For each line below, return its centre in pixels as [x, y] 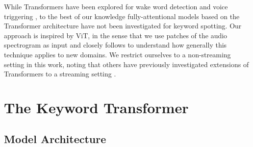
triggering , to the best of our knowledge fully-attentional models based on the [122, 16]
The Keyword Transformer [96, 107]
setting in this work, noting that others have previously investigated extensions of [126, 64]
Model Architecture [55, 138]
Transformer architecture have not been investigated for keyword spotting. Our [123, 26]
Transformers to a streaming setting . [60, 74]
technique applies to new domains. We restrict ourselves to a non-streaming [117, 54]
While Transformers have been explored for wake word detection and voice [116, 6]
